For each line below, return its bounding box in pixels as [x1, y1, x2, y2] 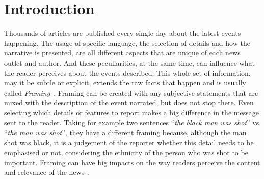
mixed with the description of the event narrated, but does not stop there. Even [4, 97, 254, 108]
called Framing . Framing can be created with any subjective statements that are [4, 87, 258, 98]
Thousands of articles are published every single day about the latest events [4, 27, 241, 38]
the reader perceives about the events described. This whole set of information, [4, 67, 251, 78]
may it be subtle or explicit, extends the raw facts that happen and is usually [4, 77, 246, 88]
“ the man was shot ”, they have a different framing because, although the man [4, 127, 247, 138]
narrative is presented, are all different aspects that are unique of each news [4, 47, 241, 58]
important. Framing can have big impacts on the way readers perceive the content [4, 157, 260, 167]
